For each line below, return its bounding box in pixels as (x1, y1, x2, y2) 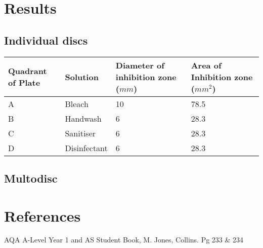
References (4, 205, 81, 226)
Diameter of (115, 59, 164, 71)
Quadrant (8, 65, 47, 77)
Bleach (65, 97, 89, 110)
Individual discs (4, 32, 88, 48)
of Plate (8, 77, 40, 89)
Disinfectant (65, 141, 108, 154)
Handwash (65, 112, 102, 124)
